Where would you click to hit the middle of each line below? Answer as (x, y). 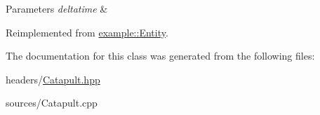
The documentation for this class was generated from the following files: (160, 56)
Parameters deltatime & (57, 8)
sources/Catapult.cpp (52, 103)
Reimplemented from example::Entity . (87, 32)
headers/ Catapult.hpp (53, 79)
